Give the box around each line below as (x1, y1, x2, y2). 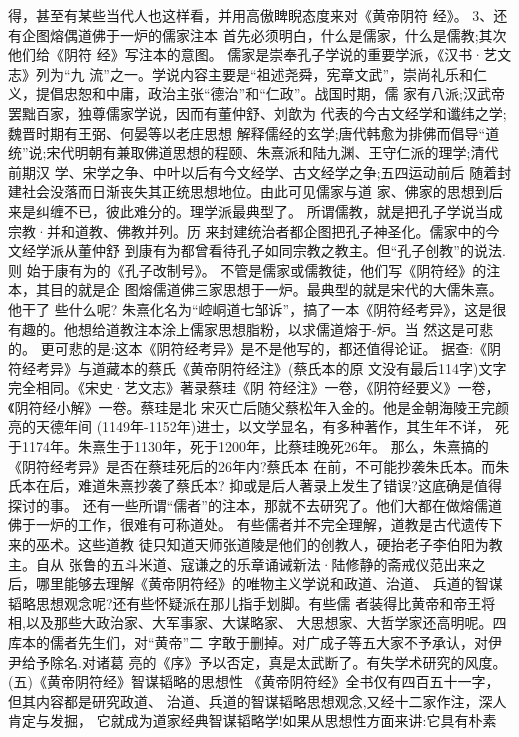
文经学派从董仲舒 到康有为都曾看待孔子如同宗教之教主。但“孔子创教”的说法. (8, 240, 506, 261)
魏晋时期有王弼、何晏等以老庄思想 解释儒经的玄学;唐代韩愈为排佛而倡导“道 (8, 122, 500, 143)
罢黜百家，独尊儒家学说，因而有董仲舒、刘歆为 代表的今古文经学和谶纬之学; (8, 102, 507, 123)
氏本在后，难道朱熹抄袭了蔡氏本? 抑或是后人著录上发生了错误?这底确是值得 (8, 475, 502, 496)
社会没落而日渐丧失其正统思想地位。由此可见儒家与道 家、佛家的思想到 (21, 181, 489, 202)
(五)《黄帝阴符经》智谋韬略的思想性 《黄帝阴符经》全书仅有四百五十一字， (8, 671, 500, 692)
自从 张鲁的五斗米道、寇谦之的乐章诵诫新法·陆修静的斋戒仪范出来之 (35, 553, 486, 574)
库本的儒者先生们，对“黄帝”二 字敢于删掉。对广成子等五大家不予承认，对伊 (8, 632, 502, 652)
